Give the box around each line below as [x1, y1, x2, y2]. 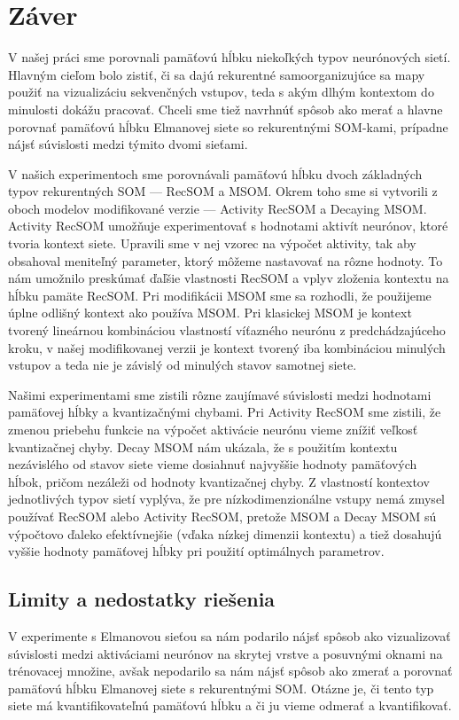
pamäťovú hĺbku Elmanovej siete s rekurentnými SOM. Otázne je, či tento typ [8, 678, 434, 697]
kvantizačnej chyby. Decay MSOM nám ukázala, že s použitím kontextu [8, 437, 398, 456]
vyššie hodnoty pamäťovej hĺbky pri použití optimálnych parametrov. [8, 542, 385, 560]
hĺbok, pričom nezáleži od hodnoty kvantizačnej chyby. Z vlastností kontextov [8, 472, 430, 490]
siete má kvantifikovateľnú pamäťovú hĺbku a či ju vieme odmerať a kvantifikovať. [8, 696, 452, 715]
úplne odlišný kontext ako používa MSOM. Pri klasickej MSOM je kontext [8, 303, 412, 322]
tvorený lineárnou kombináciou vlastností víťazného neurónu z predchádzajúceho [8, 321, 446, 340]
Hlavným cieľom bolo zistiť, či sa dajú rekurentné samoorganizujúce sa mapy [8, 65, 425, 83]
